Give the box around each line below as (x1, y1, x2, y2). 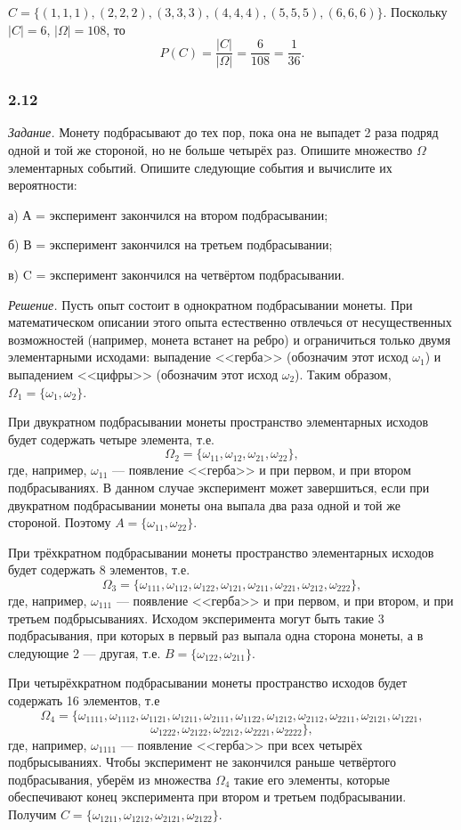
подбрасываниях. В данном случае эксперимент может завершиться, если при (8, 477, 430, 496)
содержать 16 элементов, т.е (8, 690, 160, 709)
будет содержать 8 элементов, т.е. (8, 560, 190, 579)
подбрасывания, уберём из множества (8, 769, 212, 788)
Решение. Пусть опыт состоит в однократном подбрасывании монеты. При (8, 295, 413, 313)
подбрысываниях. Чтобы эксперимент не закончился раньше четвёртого (8, 753, 397, 771)
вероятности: (8, 175, 77, 194)
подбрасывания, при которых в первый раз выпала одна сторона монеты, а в (8, 626, 424, 645)
